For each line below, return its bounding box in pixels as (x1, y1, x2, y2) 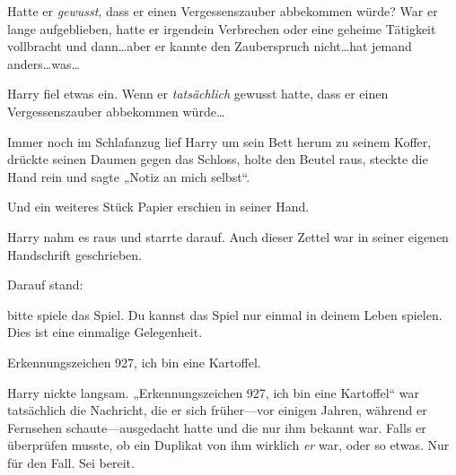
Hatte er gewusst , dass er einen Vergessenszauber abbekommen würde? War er (7, 2, 438, 20)
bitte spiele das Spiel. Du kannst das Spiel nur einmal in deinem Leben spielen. (7, 305, 443, 324)
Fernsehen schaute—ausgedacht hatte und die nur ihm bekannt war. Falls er (7, 418, 426, 436)
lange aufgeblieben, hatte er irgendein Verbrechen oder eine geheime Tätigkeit (7, 19, 436, 38)
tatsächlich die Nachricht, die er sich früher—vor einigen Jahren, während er (7, 401, 427, 419)
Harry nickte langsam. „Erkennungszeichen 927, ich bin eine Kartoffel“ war (7, 383, 420, 402)
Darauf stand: (7, 275, 83, 294)
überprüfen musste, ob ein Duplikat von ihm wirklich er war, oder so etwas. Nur (7, 436, 450, 454)
